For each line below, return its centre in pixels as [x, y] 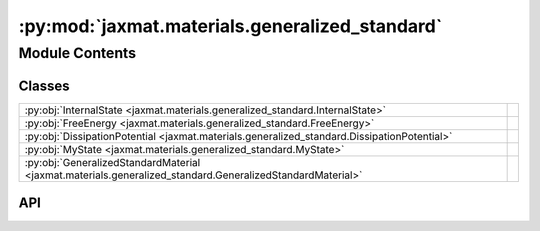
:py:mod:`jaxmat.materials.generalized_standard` [230, 26]
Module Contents [77, 53]
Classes [44, 85]
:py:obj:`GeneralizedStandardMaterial [112, 162]
